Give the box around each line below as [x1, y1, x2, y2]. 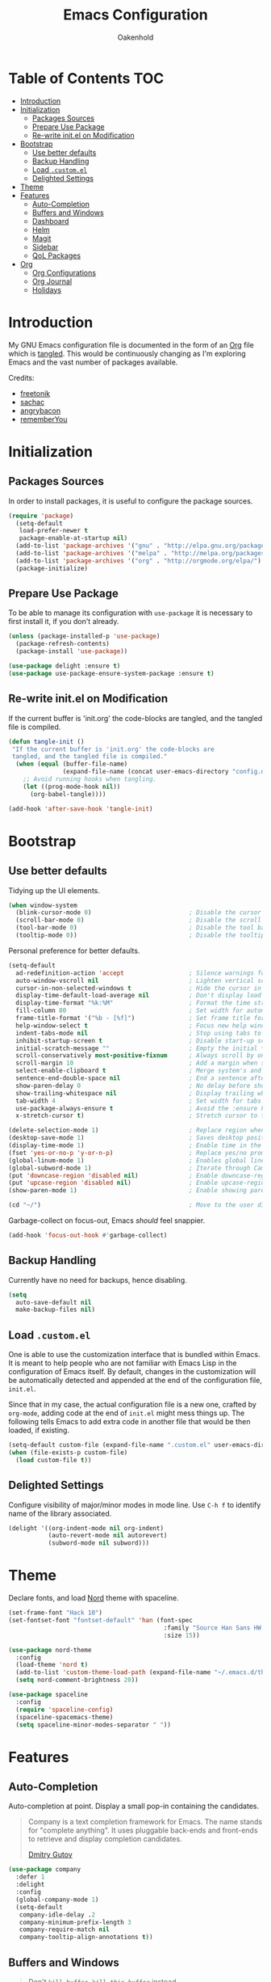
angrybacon [19, 406, 61, 415]
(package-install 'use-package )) [15, 647, 128, 656]
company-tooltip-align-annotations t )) [19, 1934, 153, 1942]
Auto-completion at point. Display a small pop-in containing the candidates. [8, 1801, 260, 1811]
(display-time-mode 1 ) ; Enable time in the [8, 1141, 262, 1149]
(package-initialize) [15, 564, 89, 572]
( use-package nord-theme [8, 1646, 92, 1654]
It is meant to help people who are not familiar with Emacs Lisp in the [8, 1358, 237, 1368]
